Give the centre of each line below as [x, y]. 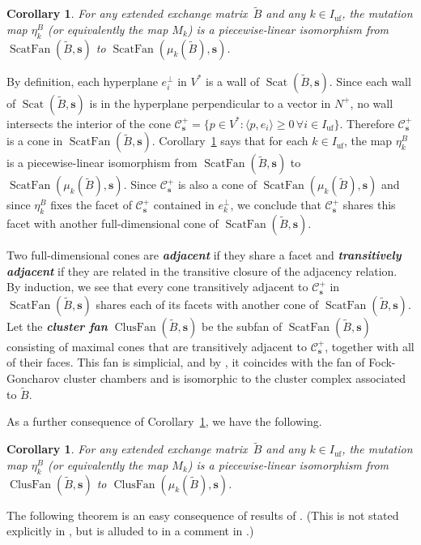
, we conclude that [276, 205]
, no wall [372, 103]
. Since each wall [370, 81]
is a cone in [35, 141]
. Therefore [367, 123]
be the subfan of [242, 326]
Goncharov [33, 378]
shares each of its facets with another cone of [207, 304]
